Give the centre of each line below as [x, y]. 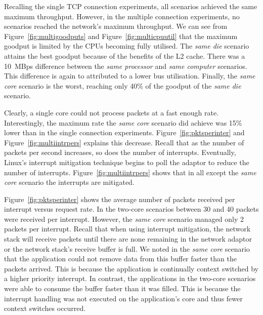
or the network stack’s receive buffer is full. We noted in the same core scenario [127, 248]
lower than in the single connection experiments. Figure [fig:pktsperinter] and [124, 132]
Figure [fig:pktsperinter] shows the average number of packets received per [120, 199]
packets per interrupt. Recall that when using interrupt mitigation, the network [127, 229]
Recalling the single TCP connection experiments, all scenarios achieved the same [131, 6]
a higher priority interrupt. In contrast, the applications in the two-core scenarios [130, 278]
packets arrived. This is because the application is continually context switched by [131, 268]
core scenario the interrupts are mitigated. [69, 182]
